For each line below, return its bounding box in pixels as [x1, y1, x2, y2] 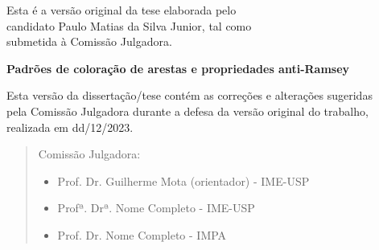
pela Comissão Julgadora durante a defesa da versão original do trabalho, [6, 102, 369, 119]
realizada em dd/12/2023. [6, 118, 134, 135]
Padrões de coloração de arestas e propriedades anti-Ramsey [6, 59, 350, 76]
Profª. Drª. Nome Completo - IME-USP [57, 199, 255, 216]
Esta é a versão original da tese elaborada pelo [6, 2, 237, 18]
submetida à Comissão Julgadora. [6, 33, 172, 50]
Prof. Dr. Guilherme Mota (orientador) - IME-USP [57, 172, 310, 189]
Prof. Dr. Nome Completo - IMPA [57, 226, 227, 243]
